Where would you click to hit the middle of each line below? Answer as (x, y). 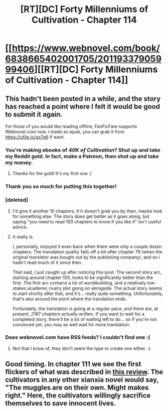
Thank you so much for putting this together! (61, 187)
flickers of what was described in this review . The (84, 372)
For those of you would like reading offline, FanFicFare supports (71, 126)
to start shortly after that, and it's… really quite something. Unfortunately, (88, 293)
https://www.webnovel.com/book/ (86, 48)
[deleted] (17, 200)
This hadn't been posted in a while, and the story (83, 99)
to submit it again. (34, 114)
